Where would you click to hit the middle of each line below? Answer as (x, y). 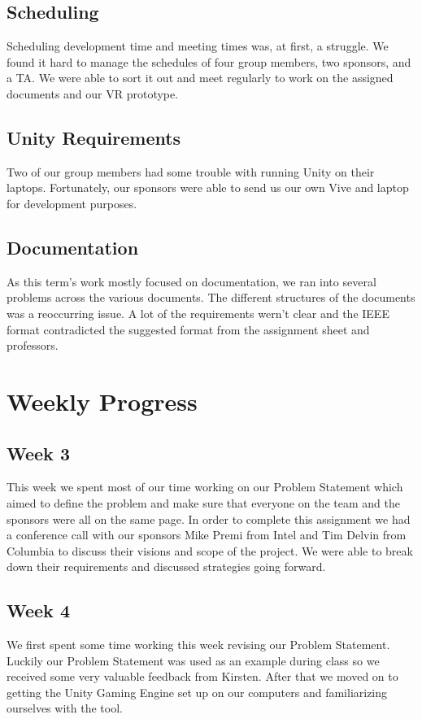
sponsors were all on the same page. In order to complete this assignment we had (209, 519)
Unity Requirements (94, 137)
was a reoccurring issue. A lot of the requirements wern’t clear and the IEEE (198, 313)
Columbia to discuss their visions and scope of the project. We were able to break (210, 550)
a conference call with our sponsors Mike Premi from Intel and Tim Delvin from (207, 535)
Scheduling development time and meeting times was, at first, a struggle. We (198, 46)
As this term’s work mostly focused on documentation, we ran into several (191, 281)
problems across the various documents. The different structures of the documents (211, 297)
